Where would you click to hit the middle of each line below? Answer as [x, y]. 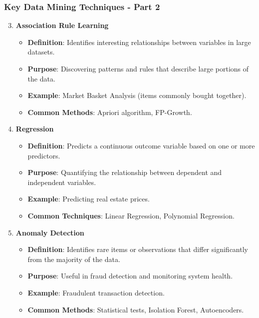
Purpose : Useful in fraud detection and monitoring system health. [130, 276]
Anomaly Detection [50, 232]
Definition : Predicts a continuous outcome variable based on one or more [141, 145]
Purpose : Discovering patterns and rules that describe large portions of [138, 68]
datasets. [41, 52]
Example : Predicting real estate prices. [89, 199]
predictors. [44, 155]
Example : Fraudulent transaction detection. [96, 292]
